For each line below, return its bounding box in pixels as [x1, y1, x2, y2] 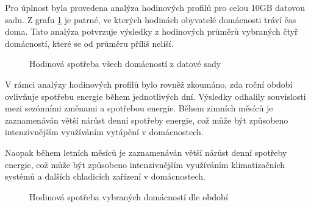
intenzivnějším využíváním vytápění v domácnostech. [5, 125, 204, 138]
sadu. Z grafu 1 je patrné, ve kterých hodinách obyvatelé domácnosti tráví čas [5, 13, 296, 26]
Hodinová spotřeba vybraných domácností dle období [29, 190, 228, 203]
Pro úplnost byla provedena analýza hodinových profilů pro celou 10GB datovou [5, 1, 305, 13]
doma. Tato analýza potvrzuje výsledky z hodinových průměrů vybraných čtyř [5, 25, 298, 38]
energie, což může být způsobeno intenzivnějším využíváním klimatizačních [5, 158, 285, 170]
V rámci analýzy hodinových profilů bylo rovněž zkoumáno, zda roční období [5, 77, 293, 90]
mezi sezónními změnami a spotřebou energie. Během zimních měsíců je [5, 102, 273, 114]
